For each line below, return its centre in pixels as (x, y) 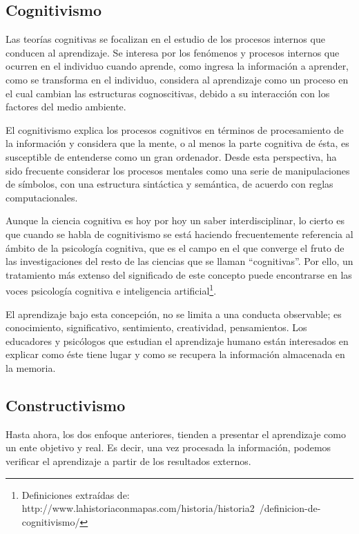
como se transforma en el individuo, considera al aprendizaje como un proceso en (177, 79)
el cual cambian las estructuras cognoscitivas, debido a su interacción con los (168, 93)
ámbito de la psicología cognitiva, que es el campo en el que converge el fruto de (175, 247)
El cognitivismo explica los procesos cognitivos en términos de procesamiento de (175, 129)
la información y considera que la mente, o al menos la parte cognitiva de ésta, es (177, 143)
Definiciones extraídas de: (76, 494)
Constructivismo (66, 405)
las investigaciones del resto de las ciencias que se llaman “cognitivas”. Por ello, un (179, 261)
